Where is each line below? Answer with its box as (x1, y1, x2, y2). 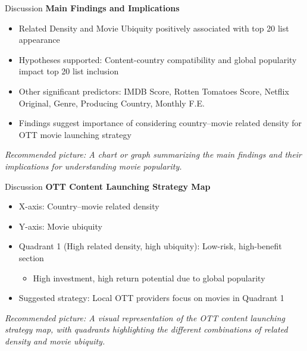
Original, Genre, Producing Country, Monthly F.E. (18, 96, 205, 109)
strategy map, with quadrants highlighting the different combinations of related (5, 323, 288, 336)
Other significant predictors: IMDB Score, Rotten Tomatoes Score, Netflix (18, 84, 289, 97)
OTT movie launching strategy (18, 128, 131, 140)
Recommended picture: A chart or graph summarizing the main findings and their (5, 148, 302, 161)
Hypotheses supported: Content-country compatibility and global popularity (18, 53, 297, 65)
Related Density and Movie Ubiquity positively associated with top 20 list (18, 21, 289, 34)
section (18, 251, 44, 264)
